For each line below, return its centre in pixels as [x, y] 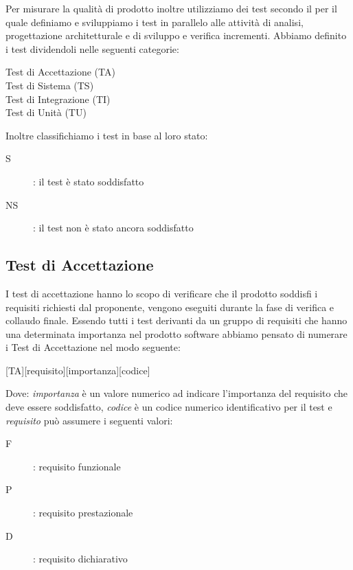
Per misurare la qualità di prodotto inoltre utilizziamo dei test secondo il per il [171, 8]
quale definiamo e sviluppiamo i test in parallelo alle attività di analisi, [155, 22]
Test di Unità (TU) [46, 112]
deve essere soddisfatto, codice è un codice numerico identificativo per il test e [169, 407]
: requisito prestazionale [83, 513]
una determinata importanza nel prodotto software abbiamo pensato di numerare [176, 333]
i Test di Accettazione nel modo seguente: [93, 347]
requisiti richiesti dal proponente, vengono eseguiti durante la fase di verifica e [170, 307]
